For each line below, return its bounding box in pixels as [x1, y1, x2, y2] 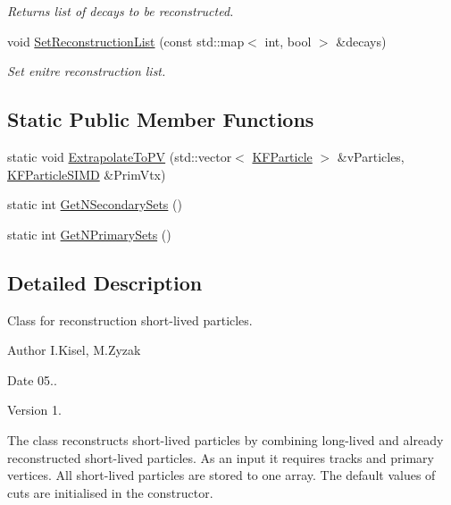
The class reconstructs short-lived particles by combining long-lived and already [7, 430, 444, 449]
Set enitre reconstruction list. [7, 62, 166, 80]
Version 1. [7, 400, 62, 419]
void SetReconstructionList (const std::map [7, 31, 245, 50]
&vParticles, [337, 147, 405, 165]
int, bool [264, 31, 312, 50]
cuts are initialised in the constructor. [7, 483, 213, 501]
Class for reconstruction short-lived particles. [7, 310, 253, 329]
